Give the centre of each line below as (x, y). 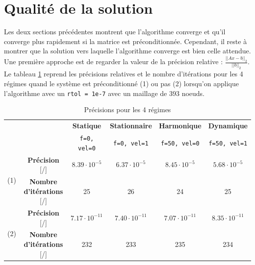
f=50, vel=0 (180, 143)
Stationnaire (131, 126)
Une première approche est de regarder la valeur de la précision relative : (114, 61)
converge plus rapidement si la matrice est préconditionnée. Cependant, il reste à (126, 41)
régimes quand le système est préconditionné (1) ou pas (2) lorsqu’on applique (121, 84)
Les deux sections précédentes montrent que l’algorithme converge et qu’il (115, 32)
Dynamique (228, 126)
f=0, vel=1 (131, 143)
